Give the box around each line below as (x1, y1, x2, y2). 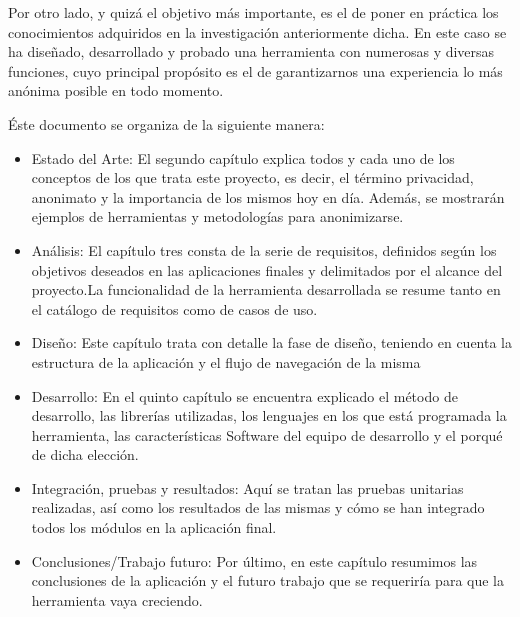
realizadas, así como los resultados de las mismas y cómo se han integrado (31, 497, 485, 518)
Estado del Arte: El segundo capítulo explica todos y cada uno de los (31, 147, 455, 168)
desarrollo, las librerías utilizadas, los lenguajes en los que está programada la (31, 405, 507, 426)
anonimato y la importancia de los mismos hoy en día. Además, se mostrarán (31, 186, 505, 207)
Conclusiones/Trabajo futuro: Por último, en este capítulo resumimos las (31, 550, 478, 571)
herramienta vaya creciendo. (31, 589, 203, 610)
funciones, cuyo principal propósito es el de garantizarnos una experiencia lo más (8, 60, 503, 81)
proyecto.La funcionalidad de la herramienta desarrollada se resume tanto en (31, 279, 501, 300)
